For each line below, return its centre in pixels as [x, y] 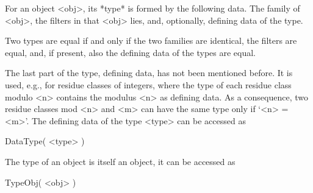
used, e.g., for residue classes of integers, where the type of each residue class [148, 84]
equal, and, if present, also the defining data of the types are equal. [130, 52]
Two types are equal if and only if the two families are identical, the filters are [151, 40]
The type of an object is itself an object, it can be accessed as [120, 161]
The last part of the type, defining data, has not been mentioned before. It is [149, 73]
